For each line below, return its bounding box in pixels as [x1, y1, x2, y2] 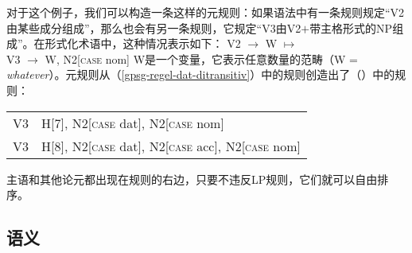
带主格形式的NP [309, 19, 393, 36]
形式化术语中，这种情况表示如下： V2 [45, 35, 241, 52]
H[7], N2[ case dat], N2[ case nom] [41, 113, 224, 132]
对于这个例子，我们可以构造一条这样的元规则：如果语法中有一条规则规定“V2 [6, 4, 405, 20]
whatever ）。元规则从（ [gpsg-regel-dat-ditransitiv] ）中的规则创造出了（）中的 [6, 66, 395, 83]
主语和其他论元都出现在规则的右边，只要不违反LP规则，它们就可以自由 [6, 170, 378, 187]
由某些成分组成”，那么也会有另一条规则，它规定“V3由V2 [6, 19, 301, 36]
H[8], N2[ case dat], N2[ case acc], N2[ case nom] [41, 136, 301, 155]
